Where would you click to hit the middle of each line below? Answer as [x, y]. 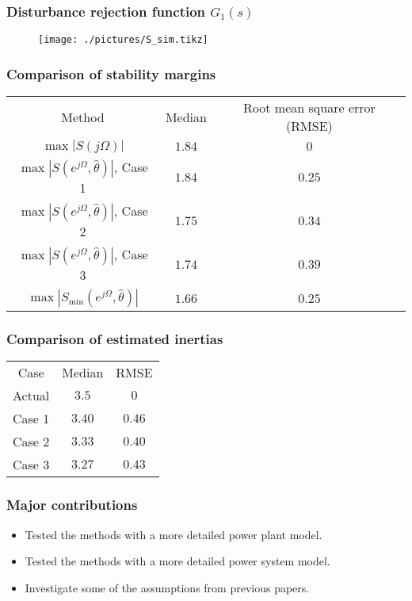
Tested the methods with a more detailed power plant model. [174, 534]
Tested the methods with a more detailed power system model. [177, 561]
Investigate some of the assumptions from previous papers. [167, 587]
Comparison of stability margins [111, 73]
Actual [31, 396]
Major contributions [72, 505]
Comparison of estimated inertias [115, 339]
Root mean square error [309, 108]
